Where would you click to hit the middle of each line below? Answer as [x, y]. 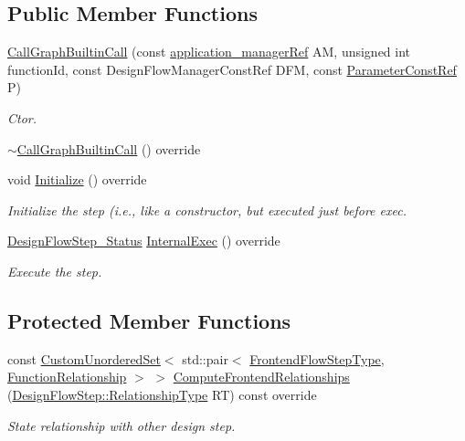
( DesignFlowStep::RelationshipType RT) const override [162, 394]
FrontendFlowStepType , [317, 358]
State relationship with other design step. [122, 425]
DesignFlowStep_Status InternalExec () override [144, 241]
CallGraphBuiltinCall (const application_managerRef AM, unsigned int [209, 52]
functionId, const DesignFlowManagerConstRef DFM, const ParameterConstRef [232, 69]
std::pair [205, 358]
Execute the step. [55, 271]
